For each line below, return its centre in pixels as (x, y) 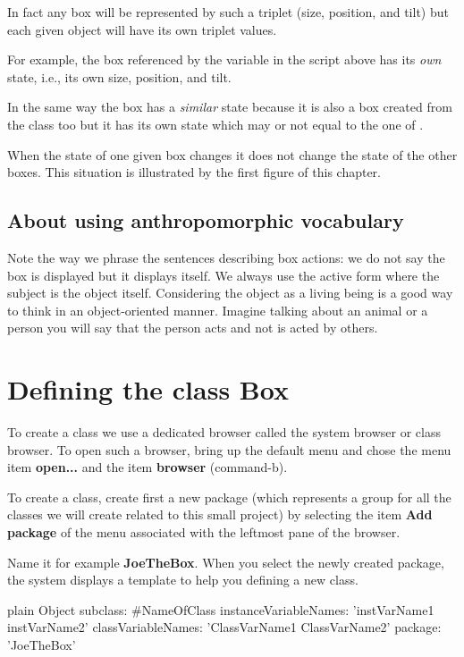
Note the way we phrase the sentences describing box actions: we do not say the (226, 257)
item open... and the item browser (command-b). (148, 467)
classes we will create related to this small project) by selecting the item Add (220, 514)
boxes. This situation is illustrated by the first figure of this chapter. (194, 172)
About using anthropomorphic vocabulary (206, 220)
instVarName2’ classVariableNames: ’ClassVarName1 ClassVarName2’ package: (224, 627)
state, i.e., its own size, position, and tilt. (119, 76)
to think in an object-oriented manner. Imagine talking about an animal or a (218, 310)
